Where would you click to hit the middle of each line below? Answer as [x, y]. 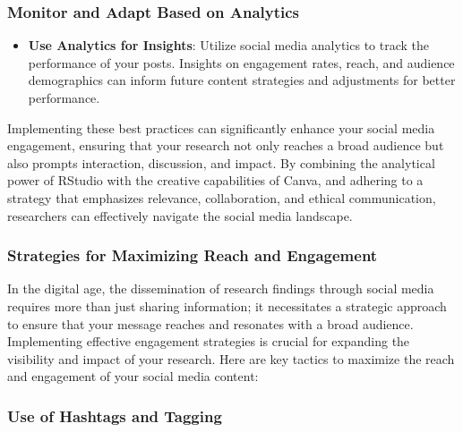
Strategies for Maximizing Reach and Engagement [193, 255]
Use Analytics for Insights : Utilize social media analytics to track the [229, 45]
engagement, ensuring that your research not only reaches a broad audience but [226, 145]
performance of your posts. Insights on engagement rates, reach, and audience [241, 62]
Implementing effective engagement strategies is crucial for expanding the [209, 341]
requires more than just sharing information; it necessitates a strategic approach [227, 305]
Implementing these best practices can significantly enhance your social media [221, 127]
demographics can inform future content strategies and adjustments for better [242, 80]
